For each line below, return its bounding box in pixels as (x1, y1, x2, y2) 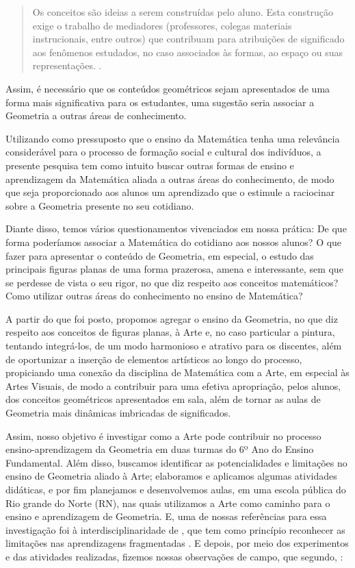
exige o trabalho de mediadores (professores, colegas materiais (32, 18, 292, 32)
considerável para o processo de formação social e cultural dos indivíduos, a (5, 145, 321, 159)
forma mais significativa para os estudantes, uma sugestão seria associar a (5, 95, 315, 109)
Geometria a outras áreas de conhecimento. (5, 108, 187, 123)
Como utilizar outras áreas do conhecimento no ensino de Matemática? (5, 288, 303, 303)
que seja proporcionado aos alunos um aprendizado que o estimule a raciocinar (5, 185, 335, 199)
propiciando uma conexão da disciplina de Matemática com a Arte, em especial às (5, 365, 350, 380)
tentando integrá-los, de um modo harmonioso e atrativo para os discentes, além (5, 338, 342, 353)
